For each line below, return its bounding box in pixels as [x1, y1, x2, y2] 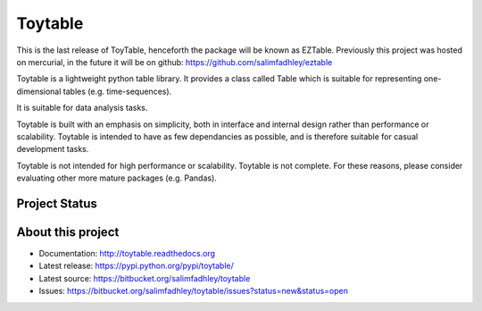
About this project [16, 224, 120, 240]
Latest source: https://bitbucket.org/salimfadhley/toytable [38, 273, 251, 283]
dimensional [16, 86, 62, 97]
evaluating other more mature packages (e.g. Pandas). [16, 172, 218, 183]
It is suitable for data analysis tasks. [16, 103, 148, 113]
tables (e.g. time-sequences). [62, 86, 172, 97]
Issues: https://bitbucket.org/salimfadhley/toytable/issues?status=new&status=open [38, 286, 348, 297]
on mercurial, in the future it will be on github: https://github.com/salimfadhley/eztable [16, 56, 333, 67]
